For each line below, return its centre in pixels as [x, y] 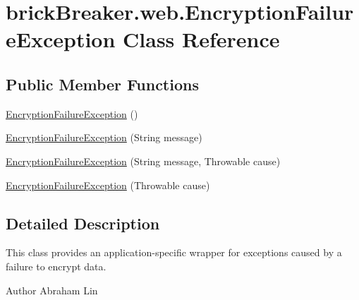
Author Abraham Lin [52, 290]
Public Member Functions [102, 84]
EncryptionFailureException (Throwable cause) [108, 185]
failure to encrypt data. [56, 266]
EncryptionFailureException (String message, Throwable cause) [143, 161]
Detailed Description [83, 223]
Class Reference [201, 39]
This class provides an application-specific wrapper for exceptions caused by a [174, 252]
